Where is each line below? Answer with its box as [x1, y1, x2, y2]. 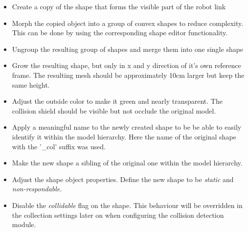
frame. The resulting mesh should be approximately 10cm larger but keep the [12, 69, 245, 80]
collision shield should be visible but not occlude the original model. [12, 105, 216, 115]
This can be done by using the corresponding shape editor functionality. [12, 27, 228, 38]
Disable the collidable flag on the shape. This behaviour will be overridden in [12, 200, 243, 210]
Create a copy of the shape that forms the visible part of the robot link [12, 1, 226, 11]
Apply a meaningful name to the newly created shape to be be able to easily [12, 122, 242, 132]
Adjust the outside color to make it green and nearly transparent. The [12, 96, 223, 106]
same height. [12, 79, 50, 90]
